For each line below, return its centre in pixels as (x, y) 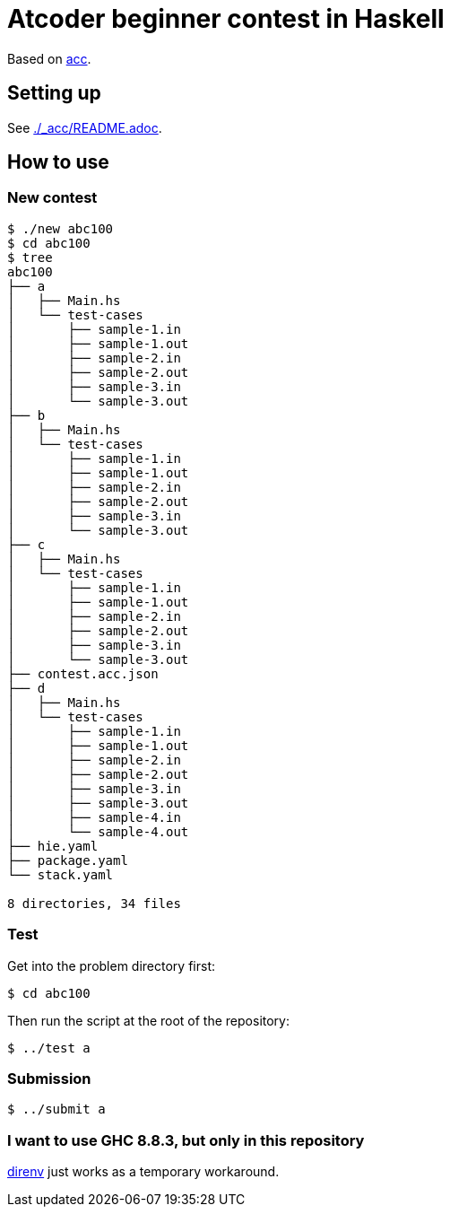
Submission (49, 1078)
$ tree (30, 257)
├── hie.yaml (53, 846)
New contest (52, 198)
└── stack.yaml (61, 874)
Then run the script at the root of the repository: (149, 1020)
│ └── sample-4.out (98, 831)
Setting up (54, 93)
